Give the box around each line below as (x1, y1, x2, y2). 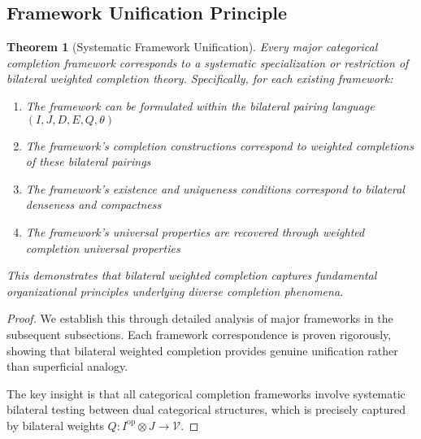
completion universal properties (25, 239, 180, 256)
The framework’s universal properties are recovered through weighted (25, 223, 365, 240)
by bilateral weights (7, 416, 104, 433)
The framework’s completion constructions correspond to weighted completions (25, 137, 414, 154)
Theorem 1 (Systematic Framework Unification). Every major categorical (7, 38, 378, 55)
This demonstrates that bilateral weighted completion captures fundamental (7, 267, 377, 284)
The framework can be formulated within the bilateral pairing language (25, 97, 375, 114)
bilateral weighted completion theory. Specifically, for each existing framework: (7, 70, 393, 87)
